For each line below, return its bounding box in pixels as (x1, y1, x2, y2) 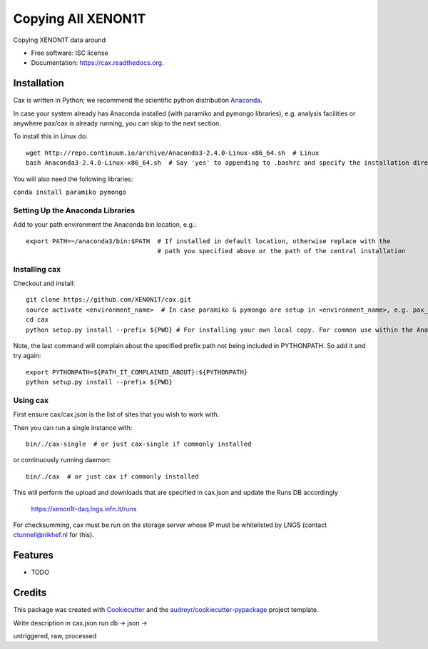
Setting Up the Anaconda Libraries (13, 205, 136, 215)
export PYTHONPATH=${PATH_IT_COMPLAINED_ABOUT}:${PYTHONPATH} (26, 368, 248, 376)
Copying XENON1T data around (13, 36, 106, 44)
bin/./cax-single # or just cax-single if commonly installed (26, 440, 252, 449)
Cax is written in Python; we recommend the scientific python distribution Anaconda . (13, 96, 263, 105)
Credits (13, 587, 47, 599)
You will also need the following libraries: (13, 175, 133, 183)
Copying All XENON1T (13, 11, 146, 26)
